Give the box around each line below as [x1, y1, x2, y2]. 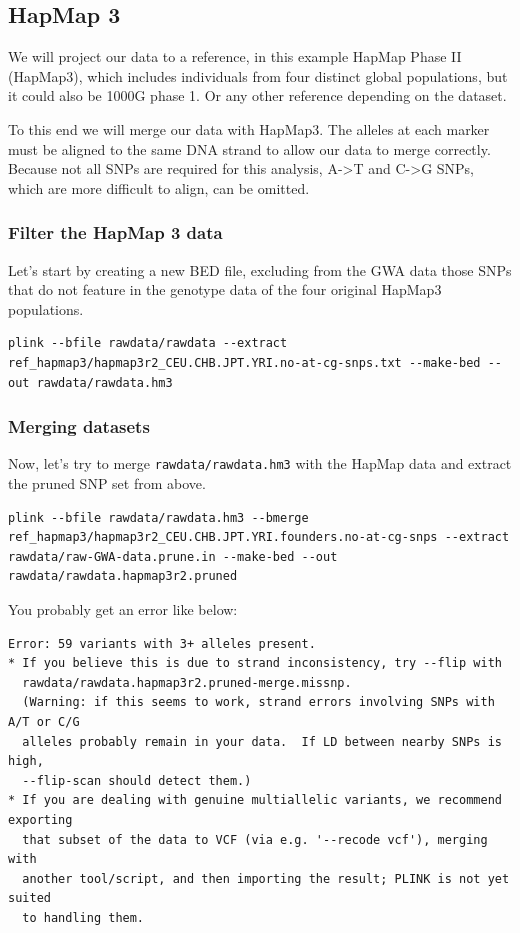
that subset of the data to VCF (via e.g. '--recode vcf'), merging [22, 832, 488, 847]
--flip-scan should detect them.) [22, 773, 252, 788]
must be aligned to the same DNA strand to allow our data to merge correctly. [8, 138, 491, 159]
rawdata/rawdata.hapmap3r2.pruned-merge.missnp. [22, 675, 352, 690]
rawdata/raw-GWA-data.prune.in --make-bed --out [8, 549, 338, 564]
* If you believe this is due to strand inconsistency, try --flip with [8, 656, 502, 671]
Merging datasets [8, 414, 150, 439]
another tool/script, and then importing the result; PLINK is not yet [22, 871, 510, 886]
